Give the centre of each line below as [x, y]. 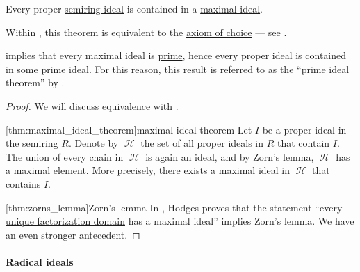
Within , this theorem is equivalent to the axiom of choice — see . [146, 32]
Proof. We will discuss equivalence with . [92, 105]
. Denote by [93, 143]
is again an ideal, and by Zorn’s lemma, [230, 156]
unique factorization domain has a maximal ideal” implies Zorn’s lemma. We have [180, 221]
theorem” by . [35, 82]
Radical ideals [40, 261]
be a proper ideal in [304, 129]
